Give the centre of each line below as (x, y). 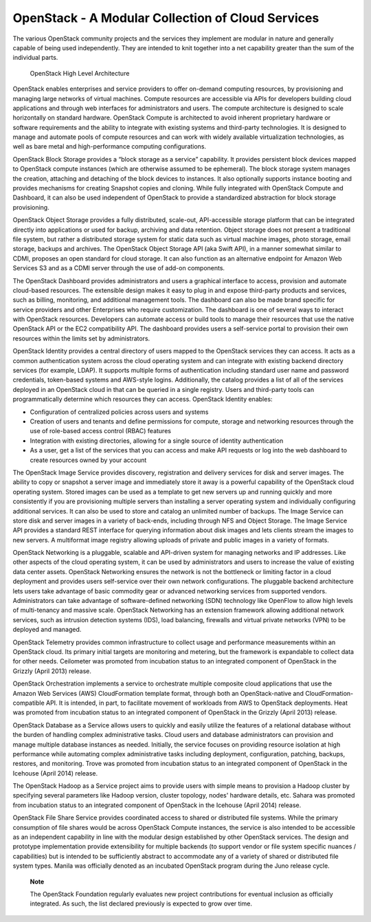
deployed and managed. (47, 630)
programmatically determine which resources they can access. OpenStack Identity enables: (143, 399)
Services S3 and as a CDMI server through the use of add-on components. (119, 268)
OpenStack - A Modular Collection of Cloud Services (166, 18)
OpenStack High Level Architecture (80, 73)
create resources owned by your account (88, 460)
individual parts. (35, 58)
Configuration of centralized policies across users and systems (119, 412)
